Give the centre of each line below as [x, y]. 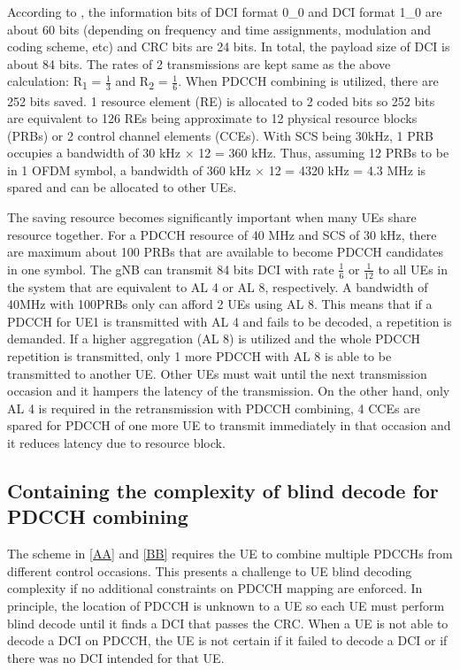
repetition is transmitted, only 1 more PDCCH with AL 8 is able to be [199, 356]
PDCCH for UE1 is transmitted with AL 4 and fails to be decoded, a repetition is [230, 321]
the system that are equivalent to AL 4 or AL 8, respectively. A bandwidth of [218, 286]
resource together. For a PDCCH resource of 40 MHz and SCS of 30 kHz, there [222, 234]
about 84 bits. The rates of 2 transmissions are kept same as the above [199, 63]
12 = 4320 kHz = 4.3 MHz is [347, 169]
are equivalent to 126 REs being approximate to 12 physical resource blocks [212, 118]
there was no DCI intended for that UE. [116, 657]
